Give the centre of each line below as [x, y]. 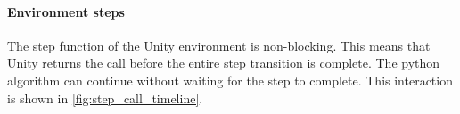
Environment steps [66, 11]
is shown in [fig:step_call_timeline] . [105, 98]
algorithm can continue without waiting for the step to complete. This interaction [230, 80]
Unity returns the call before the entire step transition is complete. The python [224, 63]
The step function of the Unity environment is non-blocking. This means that [219, 45]
